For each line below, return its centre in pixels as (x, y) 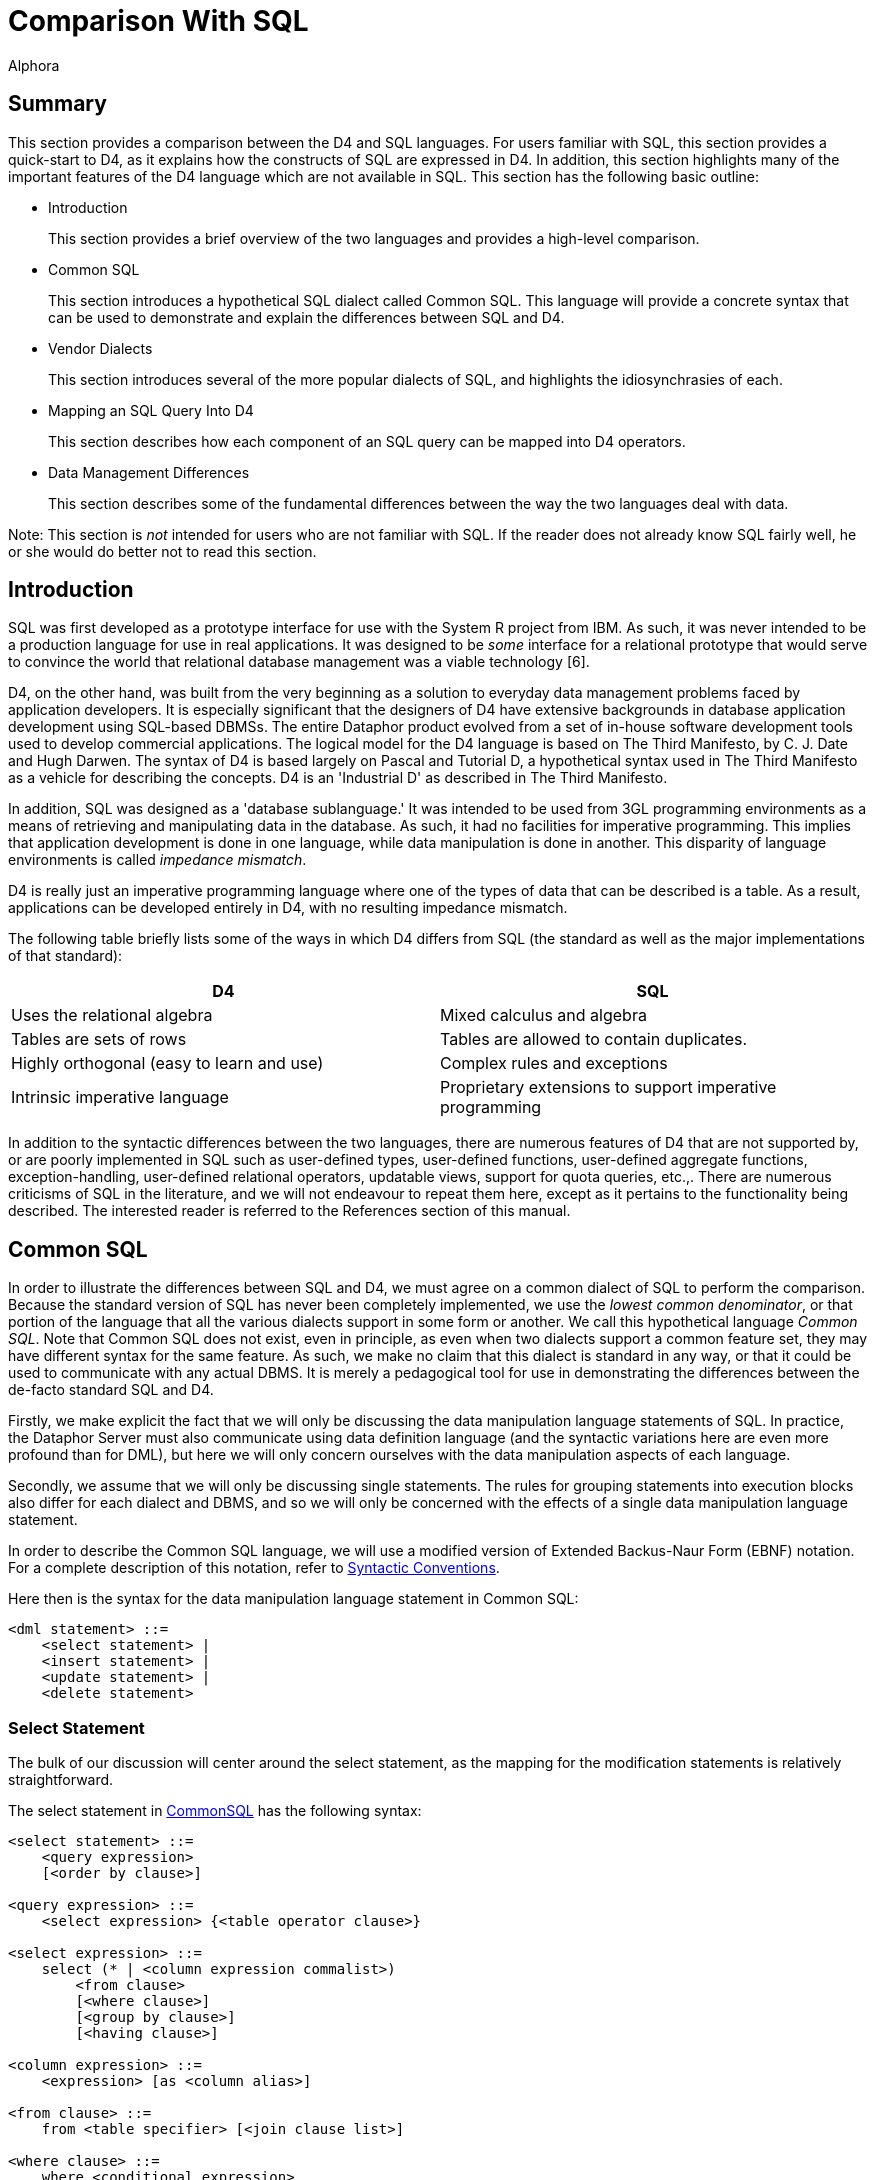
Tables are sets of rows (99, 1039)
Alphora (34, 65)
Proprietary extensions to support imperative (608, 1087)
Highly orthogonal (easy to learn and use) (167, 1063)
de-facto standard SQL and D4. (111, 1390)
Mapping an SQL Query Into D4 (151, 410)
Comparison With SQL (158, 21)
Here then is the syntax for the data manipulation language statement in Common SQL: (293, 1599)
